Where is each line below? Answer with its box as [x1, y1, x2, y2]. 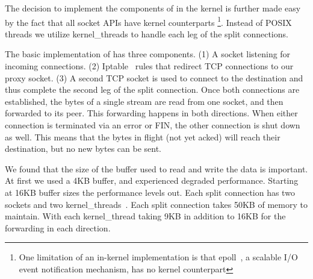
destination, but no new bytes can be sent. [5, 142, 162, 155]
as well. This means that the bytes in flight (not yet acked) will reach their [5, 130, 280, 143]
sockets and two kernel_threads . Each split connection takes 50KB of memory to [5, 198, 308, 210]
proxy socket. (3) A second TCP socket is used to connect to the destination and [5, 71, 303, 84]
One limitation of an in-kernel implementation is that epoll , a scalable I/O [19, 251, 298, 263]
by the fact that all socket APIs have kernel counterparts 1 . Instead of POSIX [5, 14, 292, 28]
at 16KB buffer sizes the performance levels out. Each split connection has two [5, 186, 295, 198]
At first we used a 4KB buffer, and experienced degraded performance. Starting [5, 174, 299, 187]
